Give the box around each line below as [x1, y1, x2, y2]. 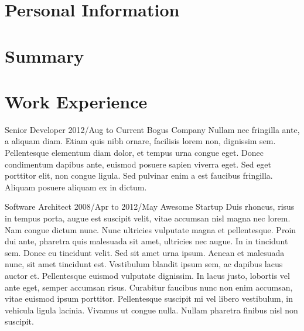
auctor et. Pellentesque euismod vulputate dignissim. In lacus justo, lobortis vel [5, 269, 290, 281]
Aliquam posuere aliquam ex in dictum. [5, 180, 147, 193]
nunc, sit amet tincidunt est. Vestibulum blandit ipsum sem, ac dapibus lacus [5, 258, 283, 270]
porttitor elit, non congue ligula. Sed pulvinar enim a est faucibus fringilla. [5, 169, 273, 182]
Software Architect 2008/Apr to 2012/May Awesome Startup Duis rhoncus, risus [5, 200, 295, 213]
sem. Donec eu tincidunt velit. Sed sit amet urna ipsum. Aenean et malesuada [5, 246, 285, 258]
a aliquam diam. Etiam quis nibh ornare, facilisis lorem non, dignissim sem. [5, 135, 276, 147]
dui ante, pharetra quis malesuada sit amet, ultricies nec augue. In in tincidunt [5, 235, 288, 247]
